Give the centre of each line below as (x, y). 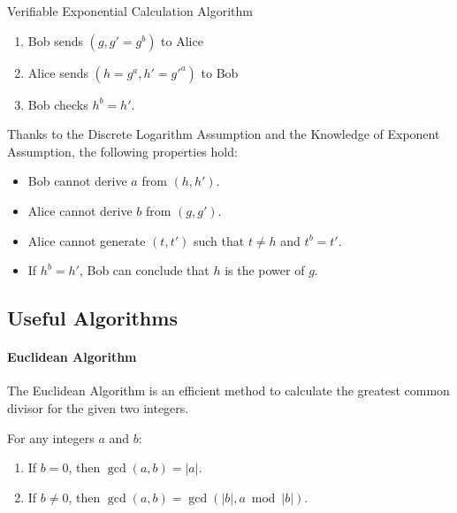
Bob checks (58, 104)
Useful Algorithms (92, 318)
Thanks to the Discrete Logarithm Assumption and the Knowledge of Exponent (224, 134)
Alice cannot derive (80, 210)
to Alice (182, 40)
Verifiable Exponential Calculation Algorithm (130, 11)
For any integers (51, 437)
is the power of (265, 270)
